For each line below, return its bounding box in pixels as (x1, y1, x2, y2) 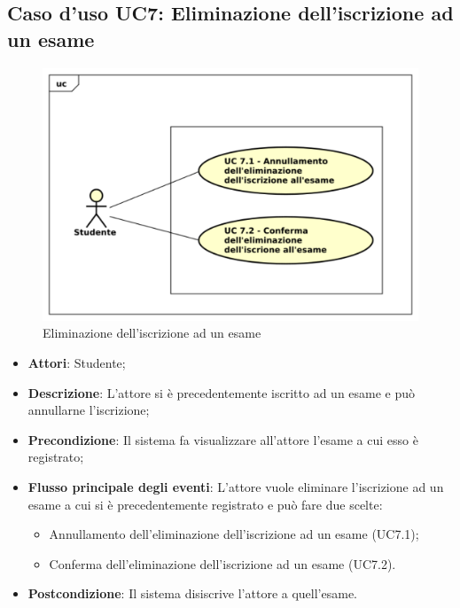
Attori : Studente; (27, 354, 126, 372)
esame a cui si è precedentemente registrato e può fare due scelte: (27, 495, 383, 513)
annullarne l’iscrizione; (27, 401, 150, 419)
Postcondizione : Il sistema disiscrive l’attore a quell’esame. (27, 584, 357, 603)
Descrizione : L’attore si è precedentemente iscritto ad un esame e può (27, 383, 416, 401)
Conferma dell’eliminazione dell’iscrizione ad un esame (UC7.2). (49, 554, 396, 573)
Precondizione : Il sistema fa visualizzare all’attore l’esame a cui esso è (27, 430, 418, 448)
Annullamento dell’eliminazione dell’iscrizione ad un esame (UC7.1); (49, 525, 419, 543)
